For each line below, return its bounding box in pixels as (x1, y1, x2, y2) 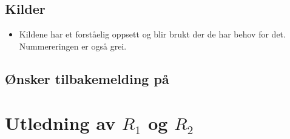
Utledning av (5, 111, 116, 135)
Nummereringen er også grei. (19, 39, 127, 52)
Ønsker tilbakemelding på (5, 69, 169, 88)
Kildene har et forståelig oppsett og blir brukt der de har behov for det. (19, 28, 286, 40)
